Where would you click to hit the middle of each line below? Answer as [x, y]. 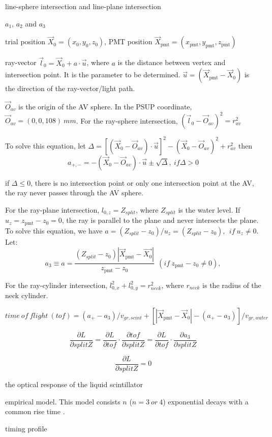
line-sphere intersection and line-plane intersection [83, 6]
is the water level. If [209, 209]
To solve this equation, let [46, 145]
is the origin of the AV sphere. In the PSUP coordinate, [105, 107]
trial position [25, 41]
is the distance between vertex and [172, 62]
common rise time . [35, 411]
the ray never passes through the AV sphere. [74, 193]
